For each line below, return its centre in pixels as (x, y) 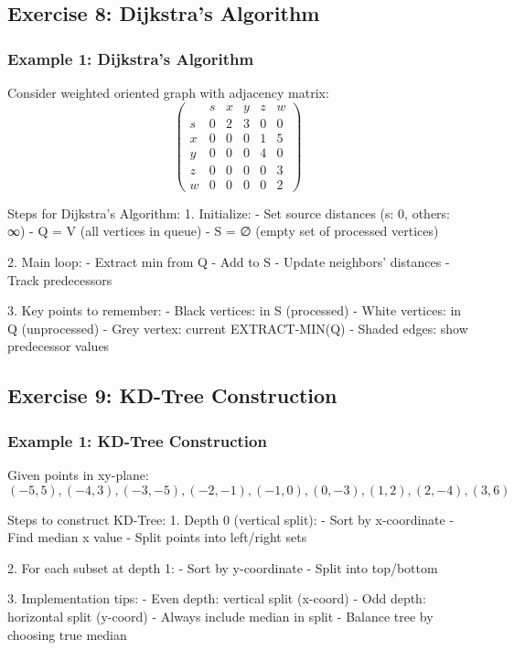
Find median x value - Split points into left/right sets (157, 537)
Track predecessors (60, 279)
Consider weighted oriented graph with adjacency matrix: (168, 92)
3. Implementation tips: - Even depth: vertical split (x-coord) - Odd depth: (217, 598)
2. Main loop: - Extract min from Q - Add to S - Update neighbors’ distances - (229, 262)
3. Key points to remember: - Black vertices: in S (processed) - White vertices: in (235, 310)
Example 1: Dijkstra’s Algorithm (131, 58)
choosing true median (67, 634)
